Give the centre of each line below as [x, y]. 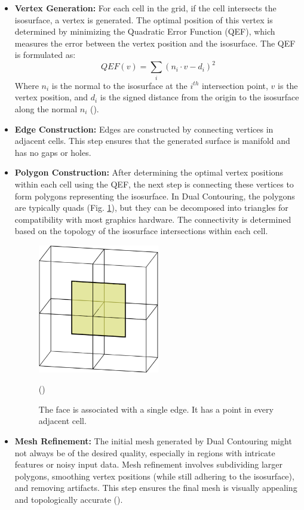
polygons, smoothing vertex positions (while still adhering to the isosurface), [154, 476]
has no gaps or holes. [53, 152]
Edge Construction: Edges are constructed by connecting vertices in [144, 129]
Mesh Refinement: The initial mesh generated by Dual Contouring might [153, 441]
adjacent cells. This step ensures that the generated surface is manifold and [152, 141]
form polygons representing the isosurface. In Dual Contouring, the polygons [155, 196]
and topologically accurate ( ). [69, 500]
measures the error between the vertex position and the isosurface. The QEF [155, 43]
